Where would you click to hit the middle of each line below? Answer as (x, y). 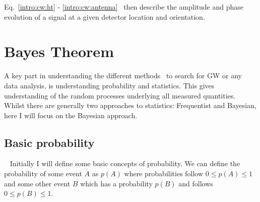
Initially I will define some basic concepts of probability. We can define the (125, 163)
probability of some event (43, 173)
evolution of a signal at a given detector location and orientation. (105, 16)
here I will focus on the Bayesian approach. (71, 115)
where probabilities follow (164, 173)
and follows (196, 183)
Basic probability (49, 142)
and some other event (37, 183)
